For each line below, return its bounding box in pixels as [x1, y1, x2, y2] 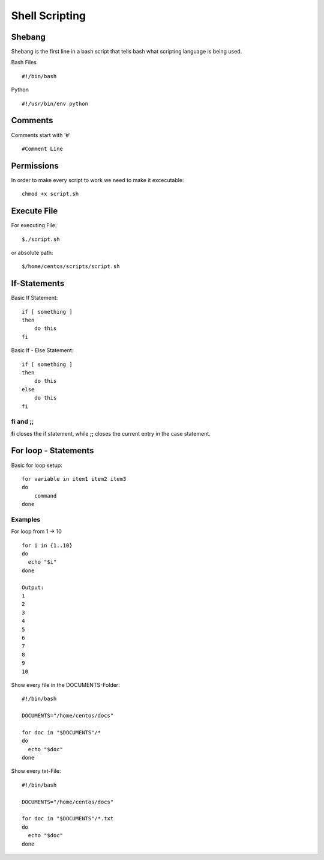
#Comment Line [22, 145, 63, 152]
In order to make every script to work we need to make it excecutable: [11, 176, 184, 183]
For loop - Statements [11, 445, 94, 456]
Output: [22, 584, 44, 591]
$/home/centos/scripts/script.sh [22, 263, 120, 270]
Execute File [11, 206, 58, 216]
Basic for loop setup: [11, 462, 62, 469]
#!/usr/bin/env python [22, 100, 89, 107]
